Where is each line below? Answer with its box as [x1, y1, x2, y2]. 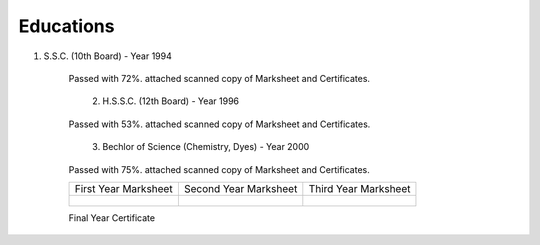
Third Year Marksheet [308, 181, 411, 195]
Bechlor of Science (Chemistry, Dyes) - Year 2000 [102, 141, 310, 153]
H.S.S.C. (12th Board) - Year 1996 [102, 95, 240, 107]
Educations [18, 15, 115, 37]
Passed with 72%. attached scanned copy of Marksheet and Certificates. [68, 72, 370, 84]
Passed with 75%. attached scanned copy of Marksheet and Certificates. [68, 163, 370, 175]
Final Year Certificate [68, 211, 155, 224]
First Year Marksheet [74, 181, 174, 195]
